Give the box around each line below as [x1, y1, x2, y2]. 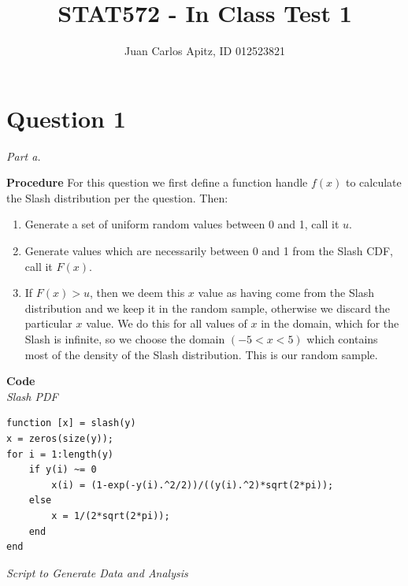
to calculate [345, 174, 402, 191]
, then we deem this [89, 284, 185, 301]
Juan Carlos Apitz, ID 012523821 [124, 43, 285, 59]
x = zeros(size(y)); [6, 432, 114, 444]
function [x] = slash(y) [6, 417, 136, 429]
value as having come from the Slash [198, 284, 374, 301]
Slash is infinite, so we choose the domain [24, 331, 225, 347]
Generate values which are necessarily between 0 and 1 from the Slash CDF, [24, 243, 393, 259]
